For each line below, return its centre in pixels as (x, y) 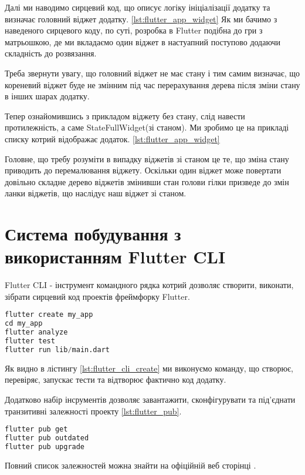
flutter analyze (36, 332)
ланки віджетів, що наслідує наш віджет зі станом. (96, 193)
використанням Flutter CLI (115, 257)
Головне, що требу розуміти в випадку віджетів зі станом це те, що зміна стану (147, 158)
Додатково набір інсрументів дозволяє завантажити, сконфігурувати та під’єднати (150, 399)
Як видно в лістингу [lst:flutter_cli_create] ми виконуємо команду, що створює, (149, 368)
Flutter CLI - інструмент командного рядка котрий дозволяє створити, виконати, (149, 285)
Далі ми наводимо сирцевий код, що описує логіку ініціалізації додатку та (138, 7)
